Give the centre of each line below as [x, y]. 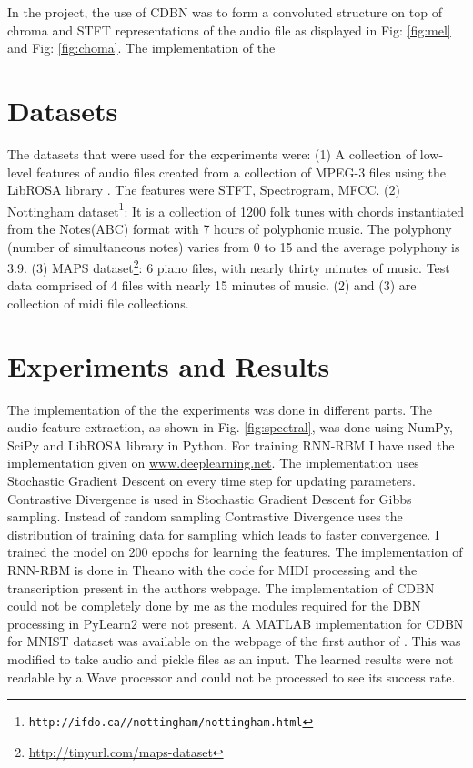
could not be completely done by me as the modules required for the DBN [214, 606]
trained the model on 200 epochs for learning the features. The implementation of [235, 552]
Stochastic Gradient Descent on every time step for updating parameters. [211, 481]
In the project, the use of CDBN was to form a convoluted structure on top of [225, 12]
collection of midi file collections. [98, 303]
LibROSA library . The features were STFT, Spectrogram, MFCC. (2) [204, 190]
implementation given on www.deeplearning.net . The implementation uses [213, 463]
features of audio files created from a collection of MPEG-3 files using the [241, 172]
